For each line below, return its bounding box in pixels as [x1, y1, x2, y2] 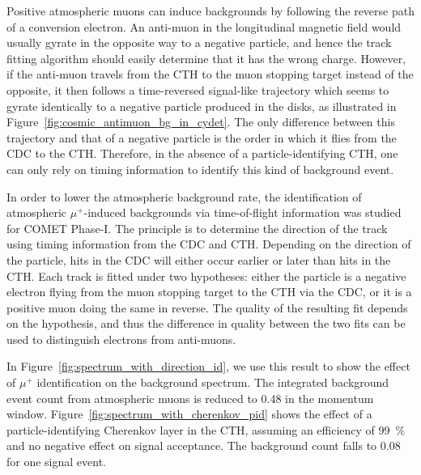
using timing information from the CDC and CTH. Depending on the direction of [6, 235, 411, 252]
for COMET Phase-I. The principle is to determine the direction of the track [6, 219, 388, 236]
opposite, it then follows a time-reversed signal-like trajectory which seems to [6, 81, 389, 98]
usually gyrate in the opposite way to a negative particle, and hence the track [6, 34, 392, 51]
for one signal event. [6, 453, 107, 470]
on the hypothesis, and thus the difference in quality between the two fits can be [6, 315, 406, 332]
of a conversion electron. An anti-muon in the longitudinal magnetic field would [6, 18, 402, 35]
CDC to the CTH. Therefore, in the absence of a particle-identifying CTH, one [6, 145, 398, 162]
